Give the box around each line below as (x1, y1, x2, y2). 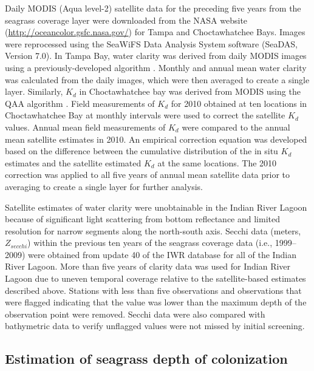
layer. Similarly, (5, 85, 63, 98)
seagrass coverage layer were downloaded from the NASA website (5, 13, 248, 26)
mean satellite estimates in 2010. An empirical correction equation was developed (5, 132, 307, 145)
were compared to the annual (182, 120, 290, 133)
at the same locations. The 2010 (157, 156, 277, 169)
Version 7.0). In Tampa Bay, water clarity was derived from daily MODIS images (5, 49, 307, 62)
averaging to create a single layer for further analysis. (5, 180, 203, 192)
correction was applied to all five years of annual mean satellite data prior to (5, 168, 290, 181)
